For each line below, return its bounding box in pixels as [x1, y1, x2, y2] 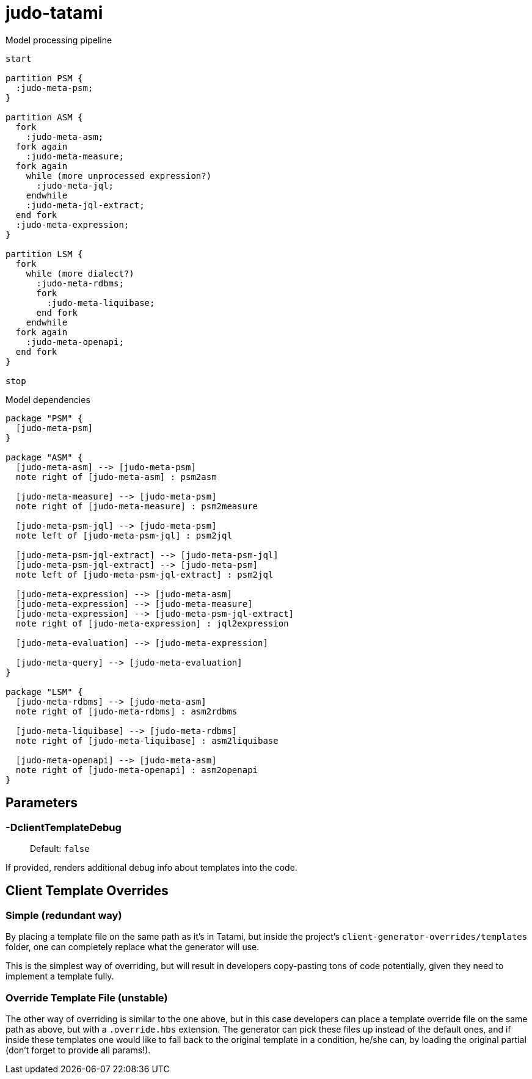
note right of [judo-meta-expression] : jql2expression [15, 618, 289, 628]
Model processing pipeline [5, 34, 112, 45]
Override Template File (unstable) [5, 991, 168, 1004]
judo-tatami [5, 2, 103, 23]
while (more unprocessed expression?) [26, 170, 212, 181]
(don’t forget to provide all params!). [5, 1044, 151, 1055]
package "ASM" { [5, 452, 83, 462]
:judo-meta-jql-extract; [26, 200, 145, 210]
